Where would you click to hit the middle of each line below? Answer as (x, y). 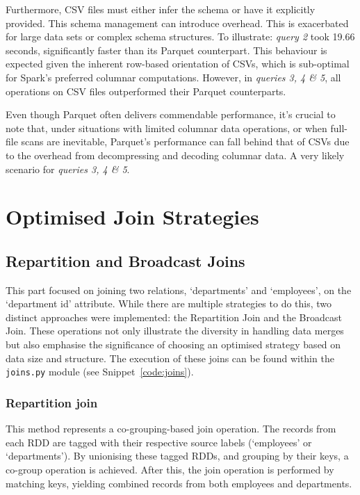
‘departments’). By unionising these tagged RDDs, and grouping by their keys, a (177, 456)
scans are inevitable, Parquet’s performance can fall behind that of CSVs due (185, 141)
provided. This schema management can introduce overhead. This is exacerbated (177, 23)
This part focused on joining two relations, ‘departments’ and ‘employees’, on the (179, 290)
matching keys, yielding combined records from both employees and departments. (179, 483)
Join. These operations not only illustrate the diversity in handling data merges (175, 331)
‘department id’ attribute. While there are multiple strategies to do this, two (169, 303)
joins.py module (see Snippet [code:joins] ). (100, 372)
